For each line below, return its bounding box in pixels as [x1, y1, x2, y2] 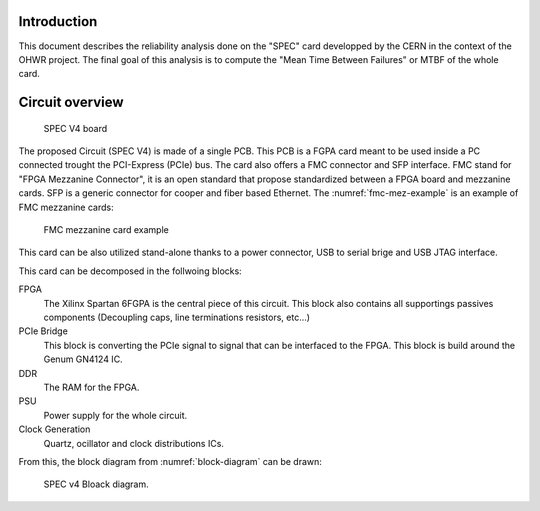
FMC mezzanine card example [43, 224, 169, 236]
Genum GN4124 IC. [43, 353, 124, 365]
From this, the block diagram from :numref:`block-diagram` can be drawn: [18, 455, 322, 467]
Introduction [18, 13, 98, 30]
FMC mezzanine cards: [18, 201, 114, 213]
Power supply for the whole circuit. [43, 409, 188, 421]
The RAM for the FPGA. [43, 381, 140, 393]
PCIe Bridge [18, 325, 69, 337]
